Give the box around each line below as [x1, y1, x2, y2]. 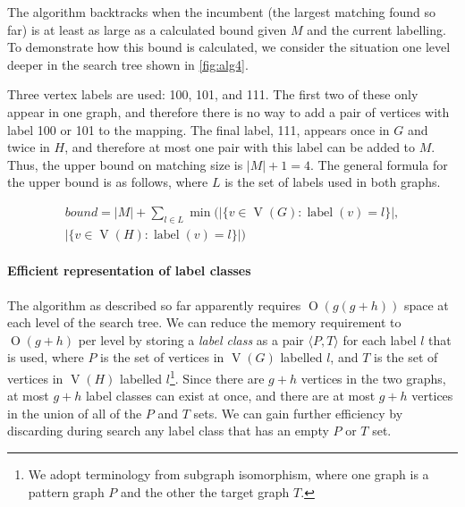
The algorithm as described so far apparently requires [7, 295, 301, 314]
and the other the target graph [121, 482, 290, 501]
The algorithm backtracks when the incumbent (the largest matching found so [7, 3, 436, 21]
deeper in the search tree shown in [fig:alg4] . [7, 55, 249, 73]
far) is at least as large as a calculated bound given [7, 20, 287, 38]
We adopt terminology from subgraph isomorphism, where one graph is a [28, 465, 429, 483]
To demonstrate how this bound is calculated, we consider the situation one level [7, 38, 451, 56]
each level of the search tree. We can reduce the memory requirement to [7, 313, 402, 332]
